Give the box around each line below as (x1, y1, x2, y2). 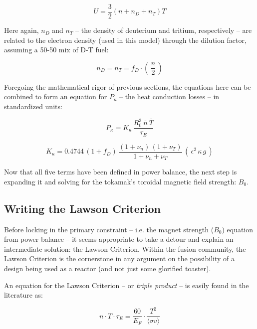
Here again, (4, 25, 39, 35)
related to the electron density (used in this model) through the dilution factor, (4, 34, 247, 45)
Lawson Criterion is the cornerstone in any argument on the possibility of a (4, 253, 235, 264)
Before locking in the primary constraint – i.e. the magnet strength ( (4, 224, 214, 234)
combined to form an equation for (4, 91, 107, 102)
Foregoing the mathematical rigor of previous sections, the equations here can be (4, 81, 251, 92)
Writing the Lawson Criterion (4, 200, 161, 216)
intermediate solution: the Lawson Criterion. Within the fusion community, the (4, 243, 246, 254)
